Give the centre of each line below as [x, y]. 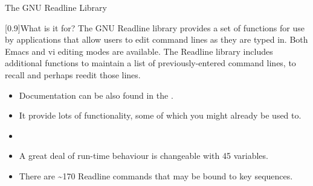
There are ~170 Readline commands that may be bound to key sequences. [156, 175]
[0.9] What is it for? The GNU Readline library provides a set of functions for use [155, 27]
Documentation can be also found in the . [96, 95]
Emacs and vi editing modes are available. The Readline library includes [139, 51]
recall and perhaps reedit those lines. [73, 74]
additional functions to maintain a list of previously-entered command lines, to [150, 63]
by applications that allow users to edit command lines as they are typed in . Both [156, 39]
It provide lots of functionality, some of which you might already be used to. [160, 115]
